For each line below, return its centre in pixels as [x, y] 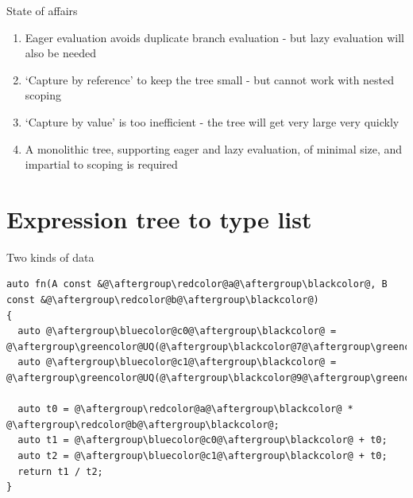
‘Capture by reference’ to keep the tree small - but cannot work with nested [210, 79]
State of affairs [42, 10]
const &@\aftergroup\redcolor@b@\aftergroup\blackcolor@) [163, 300]
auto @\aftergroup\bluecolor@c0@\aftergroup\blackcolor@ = [177, 331]
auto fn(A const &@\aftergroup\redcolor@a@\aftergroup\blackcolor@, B [197, 284]
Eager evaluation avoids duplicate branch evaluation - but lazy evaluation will [214, 37]
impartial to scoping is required [101, 164]
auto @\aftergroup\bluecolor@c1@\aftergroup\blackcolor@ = [177, 362]
